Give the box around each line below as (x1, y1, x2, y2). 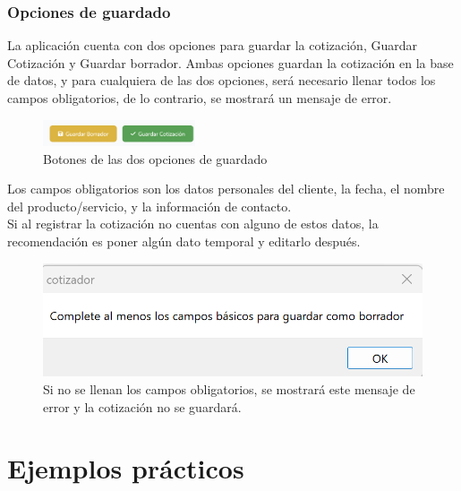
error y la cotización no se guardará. (43, 397, 242, 416)
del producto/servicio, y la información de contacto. (7, 196, 292, 215)
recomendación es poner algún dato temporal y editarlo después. (7, 232, 361, 251)
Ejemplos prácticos (7, 450, 244, 487)
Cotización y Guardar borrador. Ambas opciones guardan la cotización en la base (7, 53, 454, 72)
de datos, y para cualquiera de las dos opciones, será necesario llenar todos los (7, 71, 436, 90)
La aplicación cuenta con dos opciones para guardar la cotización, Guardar (7, 36, 417, 55)
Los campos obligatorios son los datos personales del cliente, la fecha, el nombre (7, 179, 445, 198)
